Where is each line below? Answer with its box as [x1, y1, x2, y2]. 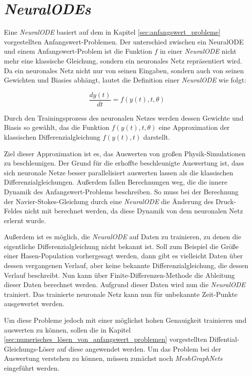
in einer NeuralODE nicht [160, 46, 237, 56]
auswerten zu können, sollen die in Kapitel [4, 324, 131, 334]
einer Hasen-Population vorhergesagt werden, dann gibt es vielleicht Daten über [4, 251, 243, 261]
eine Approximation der [158, 122, 230, 132]
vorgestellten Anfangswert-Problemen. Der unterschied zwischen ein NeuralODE [4, 36, 244, 46]
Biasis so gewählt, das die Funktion [4, 122, 109, 132]
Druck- [215, 196, 236, 206]
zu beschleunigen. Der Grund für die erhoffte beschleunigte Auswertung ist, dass [4, 158, 244, 168]
